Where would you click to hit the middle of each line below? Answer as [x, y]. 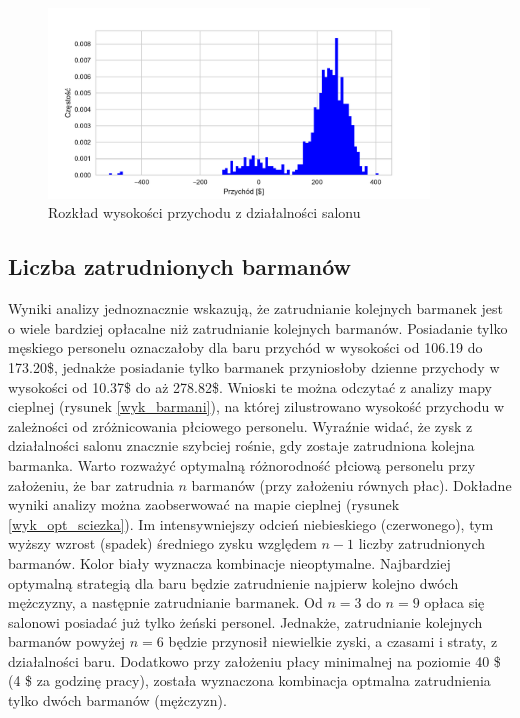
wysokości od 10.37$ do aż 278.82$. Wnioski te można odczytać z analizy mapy [250, 386]
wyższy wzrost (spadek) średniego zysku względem [162, 543]
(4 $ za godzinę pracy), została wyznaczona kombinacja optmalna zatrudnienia [249, 680]
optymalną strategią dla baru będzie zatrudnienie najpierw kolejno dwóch [233, 582]
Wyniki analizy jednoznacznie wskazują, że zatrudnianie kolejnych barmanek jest [255, 308]
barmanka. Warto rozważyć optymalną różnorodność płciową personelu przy [242, 464]
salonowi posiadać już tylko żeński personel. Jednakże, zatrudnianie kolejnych [245, 621]
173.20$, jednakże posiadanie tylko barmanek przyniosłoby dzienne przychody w [254, 366]
